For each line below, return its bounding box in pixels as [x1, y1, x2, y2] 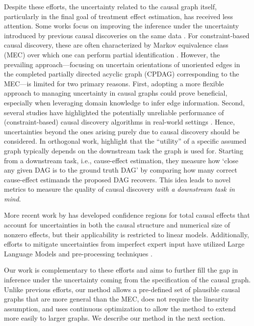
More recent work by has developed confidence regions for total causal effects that [4, 210, 250, 220]
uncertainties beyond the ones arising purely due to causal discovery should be [4, 126, 240, 136]
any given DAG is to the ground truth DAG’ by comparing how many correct [4, 165, 237, 175]
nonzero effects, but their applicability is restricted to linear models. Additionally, [4, 229, 249, 239]
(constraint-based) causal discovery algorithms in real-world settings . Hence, [4, 117, 235, 127]
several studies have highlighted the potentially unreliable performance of [4, 107, 224, 117]
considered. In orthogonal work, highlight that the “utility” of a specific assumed [4, 136, 247, 146]
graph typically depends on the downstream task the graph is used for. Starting [4, 145, 243, 155]
